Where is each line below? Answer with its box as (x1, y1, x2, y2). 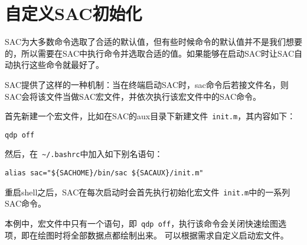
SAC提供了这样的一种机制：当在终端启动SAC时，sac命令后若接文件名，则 (5, 78, 289, 90)
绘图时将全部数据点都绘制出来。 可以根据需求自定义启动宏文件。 (37, 228, 289, 241)
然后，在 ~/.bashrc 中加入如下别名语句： (5, 148, 163, 160)
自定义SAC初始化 (5, 1, 142, 25)
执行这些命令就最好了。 (12, 58, 104, 71)
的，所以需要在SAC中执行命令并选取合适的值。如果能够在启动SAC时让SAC (5, 47, 294, 59)
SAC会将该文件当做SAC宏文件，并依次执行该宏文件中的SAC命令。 (5, 90, 261, 102)
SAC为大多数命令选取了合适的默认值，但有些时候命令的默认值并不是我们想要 (5, 35, 302, 48)
